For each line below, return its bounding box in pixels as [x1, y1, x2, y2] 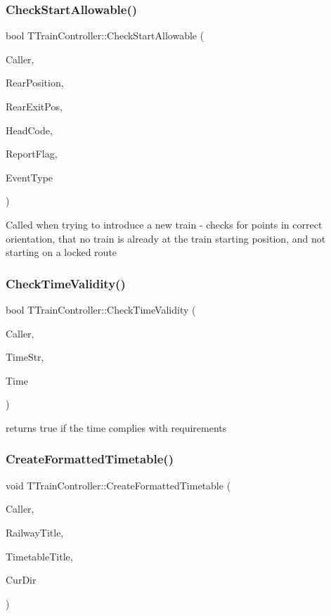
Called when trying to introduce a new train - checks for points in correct [6, 217, 323, 231]
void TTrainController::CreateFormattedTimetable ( [6, 477, 231, 492]
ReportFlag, [6, 146, 58, 161]
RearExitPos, [6, 99, 63, 113]
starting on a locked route [6, 245, 117, 259]
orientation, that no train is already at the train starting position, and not [6, 231, 326, 245]
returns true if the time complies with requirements [6, 420, 227, 435]
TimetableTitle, [6, 548, 73, 563]
